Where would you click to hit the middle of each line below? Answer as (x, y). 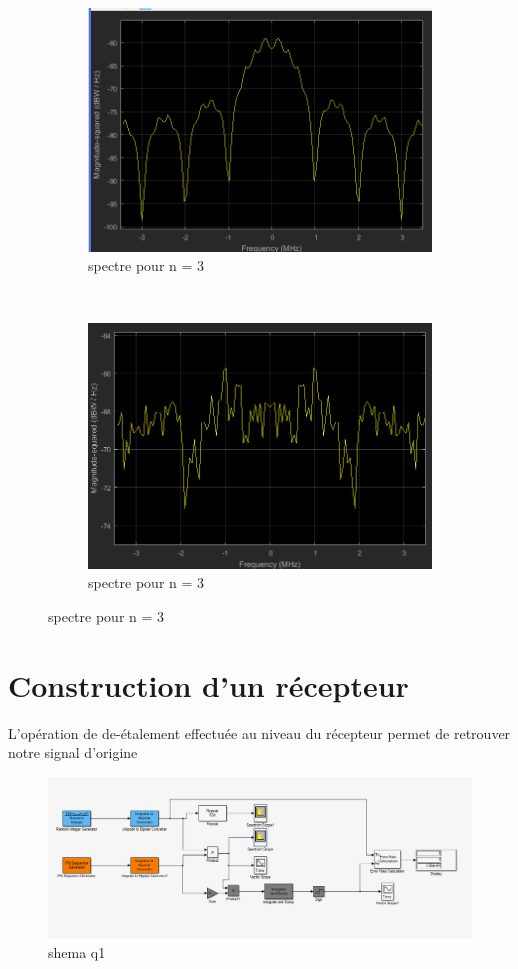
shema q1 (77, 951)
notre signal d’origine (73, 752)
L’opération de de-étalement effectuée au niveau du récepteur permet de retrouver (259, 732)
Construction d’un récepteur (208, 684)
